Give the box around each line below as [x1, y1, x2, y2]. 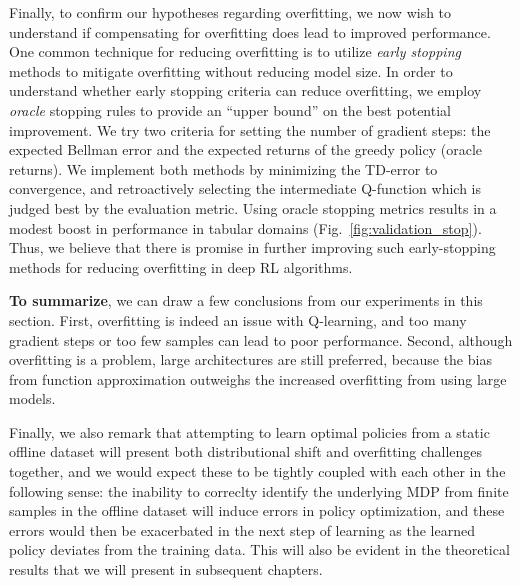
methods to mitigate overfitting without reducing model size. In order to [9, 60, 453, 81]
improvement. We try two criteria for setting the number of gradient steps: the [9, 119, 491, 140]
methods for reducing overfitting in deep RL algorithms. [9, 256, 353, 277]
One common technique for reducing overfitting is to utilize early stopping [9, 41, 461, 62]
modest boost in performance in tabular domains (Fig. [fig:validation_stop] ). [9, 217, 482, 238]
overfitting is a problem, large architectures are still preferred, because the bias [9, 349, 492, 370]
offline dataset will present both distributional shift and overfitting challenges [9, 441, 483, 462]
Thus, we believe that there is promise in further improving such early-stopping [9, 237, 496, 258]
